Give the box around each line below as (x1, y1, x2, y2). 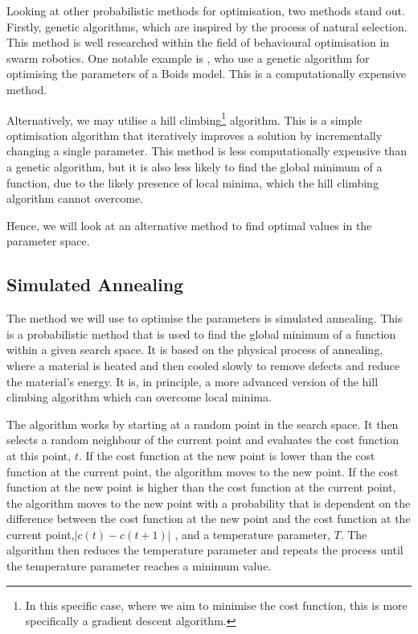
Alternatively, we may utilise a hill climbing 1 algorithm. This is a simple (6, 109, 363, 128)
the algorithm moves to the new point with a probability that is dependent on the (6, 494, 411, 511)
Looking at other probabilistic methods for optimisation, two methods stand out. (6, 2, 405, 19)
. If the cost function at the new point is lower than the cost (78, 447, 375, 463)
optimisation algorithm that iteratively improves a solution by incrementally (6, 126, 383, 143)
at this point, (6, 447, 72, 463)
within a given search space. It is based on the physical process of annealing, (6, 341, 383, 358)
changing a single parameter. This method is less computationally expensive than (6, 142, 407, 159)
